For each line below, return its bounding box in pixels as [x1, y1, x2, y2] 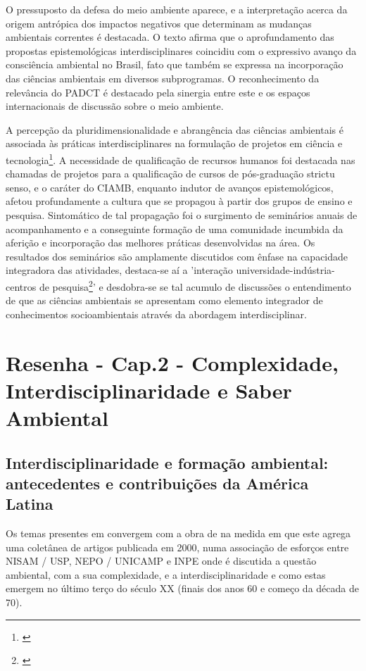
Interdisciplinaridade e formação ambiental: [6, 451, 329, 473]
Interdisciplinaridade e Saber [6, 375, 292, 404]
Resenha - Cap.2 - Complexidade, [6, 348, 339, 377]
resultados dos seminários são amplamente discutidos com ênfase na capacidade [6, 249, 348, 263]
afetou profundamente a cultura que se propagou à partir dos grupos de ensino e [6, 194, 353, 208]
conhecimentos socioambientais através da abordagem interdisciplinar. [6, 306, 307, 321]
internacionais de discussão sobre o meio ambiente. [6, 99, 224, 113]
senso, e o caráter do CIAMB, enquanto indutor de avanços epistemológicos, [6, 180, 334, 194]
